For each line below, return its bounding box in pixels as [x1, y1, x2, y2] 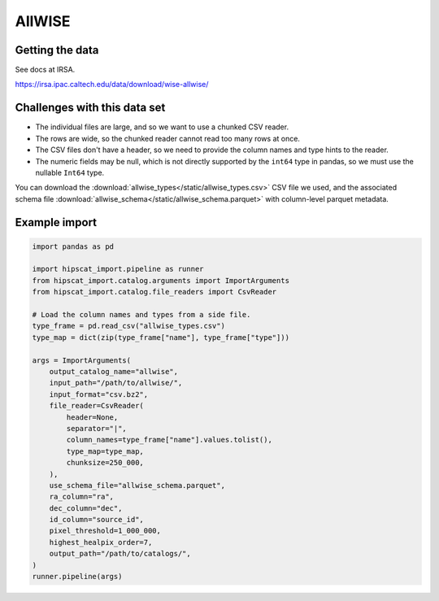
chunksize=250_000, [66, 458, 144, 468]
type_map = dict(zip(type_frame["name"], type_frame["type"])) [32, 333, 290, 342]
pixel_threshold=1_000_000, [49, 526, 162, 536]
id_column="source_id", [49, 515, 144, 525]
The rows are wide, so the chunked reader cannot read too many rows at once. [35, 133, 301, 143]
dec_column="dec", [49, 503, 123, 512]
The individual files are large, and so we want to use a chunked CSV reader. [35, 122, 289, 132]
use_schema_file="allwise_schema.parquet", [49, 481, 225, 490]
